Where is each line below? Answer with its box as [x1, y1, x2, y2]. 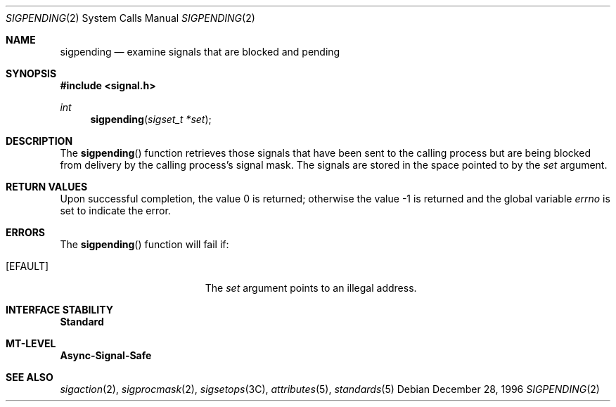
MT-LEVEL [6, 337, 56, 349]
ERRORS [6, 226, 46, 238]
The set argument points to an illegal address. [205, 282, 417, 294]
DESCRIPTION [6, 135, 73, 147]
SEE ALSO [6, 371, 53, 383]
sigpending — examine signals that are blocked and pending [60, 46, 340, 58]
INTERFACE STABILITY [6, 304, 113, 316]
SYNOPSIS [6, 67, 57, 79]
